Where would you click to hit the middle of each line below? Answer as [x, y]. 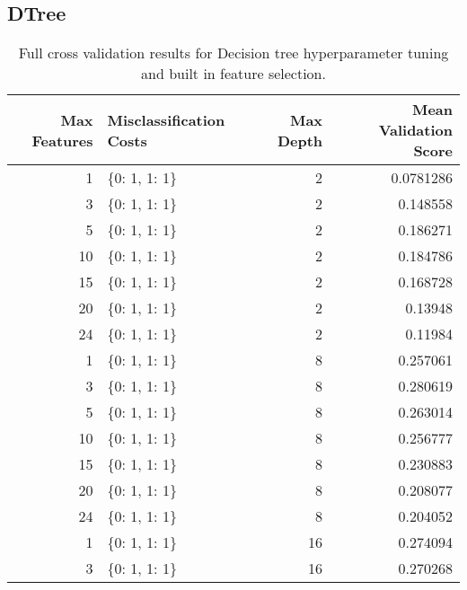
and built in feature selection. [233, 74]
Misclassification [166, 119]
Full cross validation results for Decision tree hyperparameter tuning [233, 53]
